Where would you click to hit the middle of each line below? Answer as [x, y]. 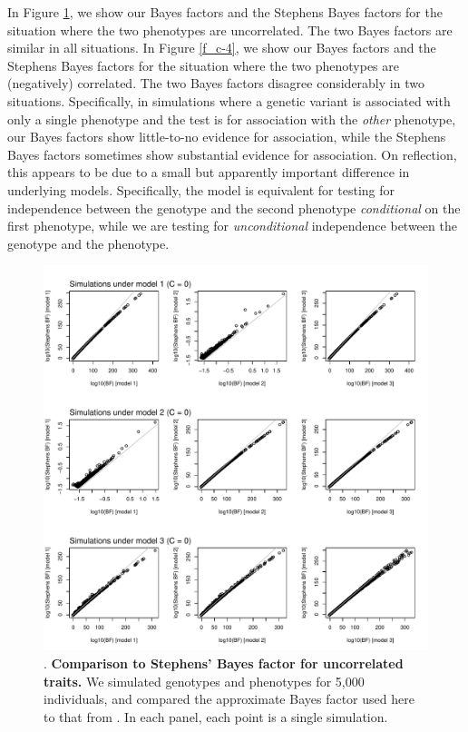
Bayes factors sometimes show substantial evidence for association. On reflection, [232, 154]
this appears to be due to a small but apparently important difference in [209, 172]
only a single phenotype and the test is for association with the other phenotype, [232, 119]
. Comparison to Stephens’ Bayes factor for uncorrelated [224, 663]
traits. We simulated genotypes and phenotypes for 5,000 [204, 681]
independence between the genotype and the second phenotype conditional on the [234, 208]
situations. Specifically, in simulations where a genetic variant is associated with [229, 100]
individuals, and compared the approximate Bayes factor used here [229, 699]
